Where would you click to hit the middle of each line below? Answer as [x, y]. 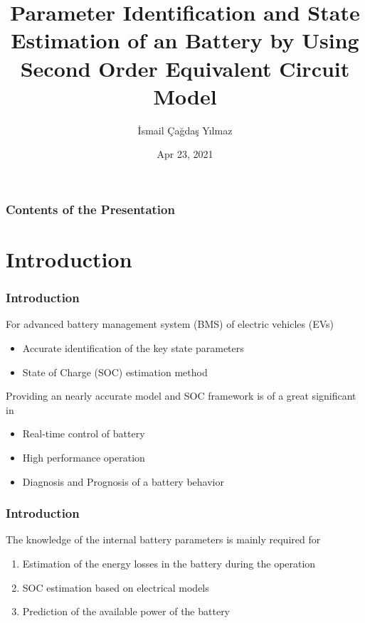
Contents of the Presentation [90, 209]
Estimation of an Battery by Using [185, 40]
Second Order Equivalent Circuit [185, 68]
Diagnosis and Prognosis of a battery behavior [123, 481]
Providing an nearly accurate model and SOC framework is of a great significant [181, 396]
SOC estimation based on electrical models [116, 587]
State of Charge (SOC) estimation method [115, 372]
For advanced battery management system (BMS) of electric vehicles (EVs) [170, 324]
